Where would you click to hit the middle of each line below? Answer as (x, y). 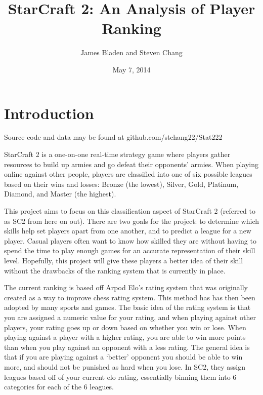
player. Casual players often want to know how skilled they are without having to (130, 240)
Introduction (49, 113)
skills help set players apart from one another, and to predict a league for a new (128, 231)
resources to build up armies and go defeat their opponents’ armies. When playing (131, 164)
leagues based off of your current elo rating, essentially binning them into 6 (120, 377)
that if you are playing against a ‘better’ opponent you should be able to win (123, 357)
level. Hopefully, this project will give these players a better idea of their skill (124, 260)
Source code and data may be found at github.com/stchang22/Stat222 (113, 137)
